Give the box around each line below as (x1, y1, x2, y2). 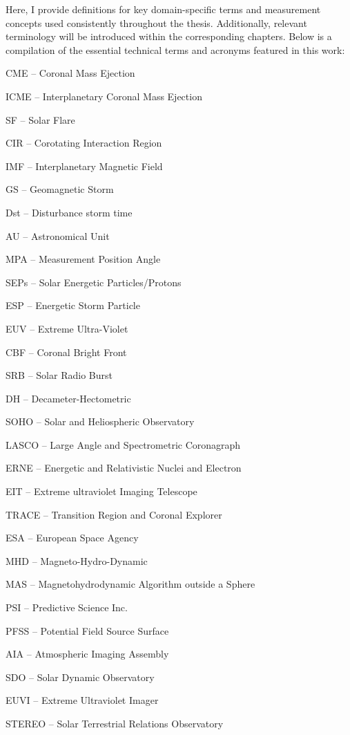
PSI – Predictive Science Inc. (6, 600, 128, 615)
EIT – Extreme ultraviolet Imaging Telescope (6, 484, 197, 499)
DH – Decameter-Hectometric (6, 391, 131, 405)
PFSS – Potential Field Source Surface (6, 623, 169, 638)
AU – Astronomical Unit (6, 228, 110, 243)
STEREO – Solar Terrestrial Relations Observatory (6, 716, 224, 730)
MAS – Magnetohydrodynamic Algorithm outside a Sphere (6, 577, 255, 591)
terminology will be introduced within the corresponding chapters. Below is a (6, 29, 332, 44)
